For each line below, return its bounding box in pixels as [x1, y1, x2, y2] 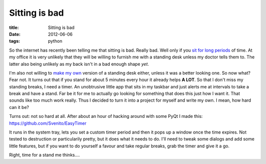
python [48, 38, 63, 44]
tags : [9, 38, 20, 44]
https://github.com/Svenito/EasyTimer [9, 120, 87, 126]
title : [9, 25, 19, 30]
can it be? [9, 104, 30, 110]
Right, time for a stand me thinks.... [9, 152, 80, 158]
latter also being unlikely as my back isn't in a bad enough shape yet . [9, 61, 149, 67]
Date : [9, 31, 21, 37]
